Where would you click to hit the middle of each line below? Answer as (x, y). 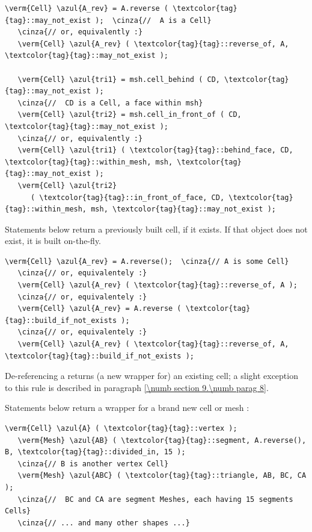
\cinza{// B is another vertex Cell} (93, 464)
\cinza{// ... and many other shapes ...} (104, 523)
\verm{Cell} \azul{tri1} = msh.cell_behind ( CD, (119, 79)
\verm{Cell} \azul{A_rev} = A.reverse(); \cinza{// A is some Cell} (147, 261)
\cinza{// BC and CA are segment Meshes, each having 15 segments (155, 499)
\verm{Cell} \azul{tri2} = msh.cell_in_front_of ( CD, (130, 115)
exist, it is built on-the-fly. (53, 241)
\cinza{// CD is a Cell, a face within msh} (110, 103)
